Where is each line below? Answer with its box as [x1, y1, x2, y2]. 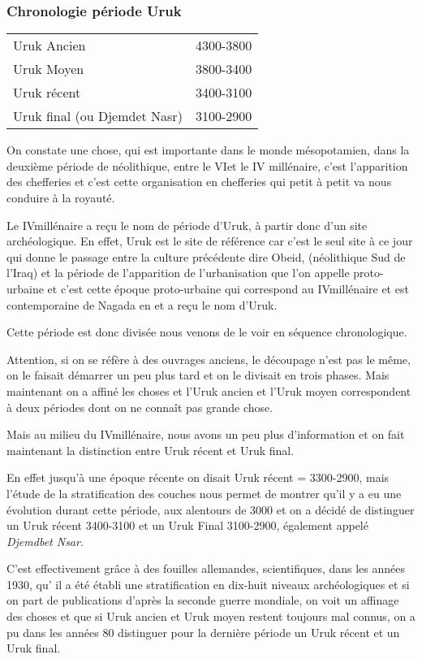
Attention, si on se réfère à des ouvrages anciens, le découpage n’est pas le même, [6, 350, 411, 367]
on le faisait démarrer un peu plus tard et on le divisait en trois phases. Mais [6, 366, 390, 384]
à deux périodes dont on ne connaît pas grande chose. [6, 398, 273, 415]
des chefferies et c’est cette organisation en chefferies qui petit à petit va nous [6, 173, 392, 190]
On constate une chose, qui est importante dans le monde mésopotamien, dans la [6, 141, 410, 158]
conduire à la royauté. [6, 189, 115, 206]
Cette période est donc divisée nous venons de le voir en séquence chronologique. [6, 323, 407, 340]
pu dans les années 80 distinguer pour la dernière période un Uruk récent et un [6, 623, 400, 640]
